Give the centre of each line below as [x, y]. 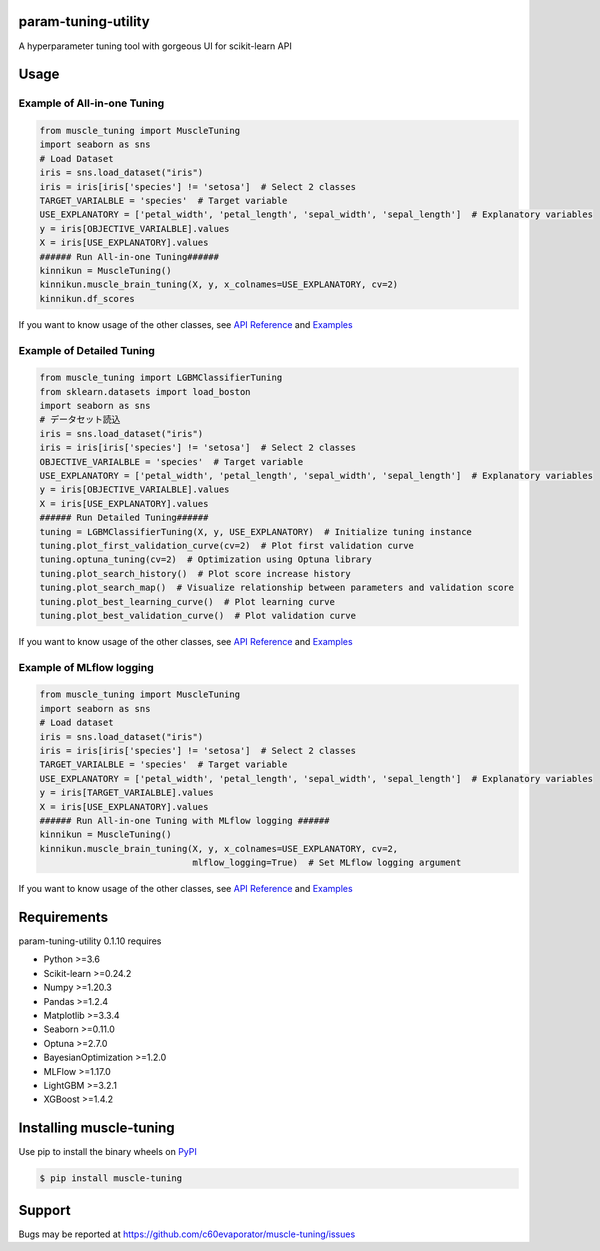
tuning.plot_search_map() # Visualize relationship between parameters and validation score [277, 588]
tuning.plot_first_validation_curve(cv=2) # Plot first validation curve [227, 545]
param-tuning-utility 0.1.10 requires [90, 941]
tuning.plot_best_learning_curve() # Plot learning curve [187, 601]
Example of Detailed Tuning [86, 350]
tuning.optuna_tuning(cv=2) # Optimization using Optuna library [205, 559]
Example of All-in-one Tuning [91, 103]
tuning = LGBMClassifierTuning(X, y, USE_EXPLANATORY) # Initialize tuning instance [255, 531]
